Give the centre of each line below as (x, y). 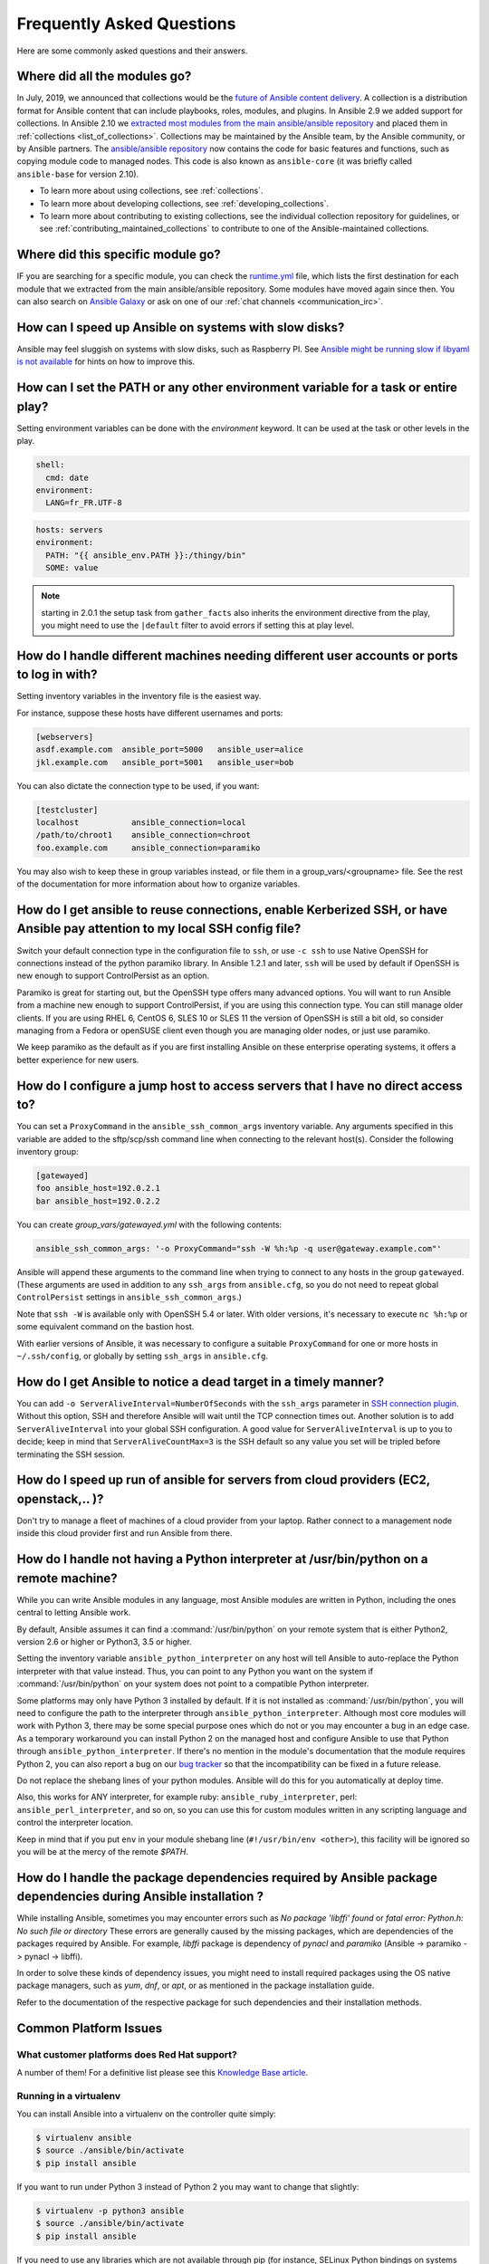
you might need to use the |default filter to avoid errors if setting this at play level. (198, 625)
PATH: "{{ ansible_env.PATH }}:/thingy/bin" (146, 555)
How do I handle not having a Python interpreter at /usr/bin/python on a (222, 1559)
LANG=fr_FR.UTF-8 (84, 503)
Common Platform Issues (90, 2028)
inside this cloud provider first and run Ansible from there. (125, 1533)
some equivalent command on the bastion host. (105, 1327)
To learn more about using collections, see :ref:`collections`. (151, 191)
